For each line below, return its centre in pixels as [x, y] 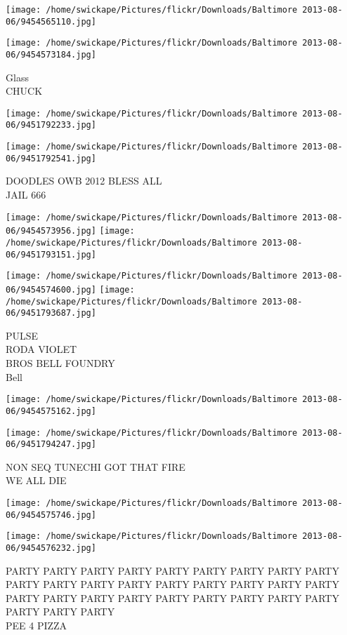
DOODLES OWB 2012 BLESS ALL [84, 181]
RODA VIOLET [41, 349]
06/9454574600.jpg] [51, 289]
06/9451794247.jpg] [51, 444]
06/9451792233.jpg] [51, 125]
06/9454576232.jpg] [51, 548]
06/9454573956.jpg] [51, 231]
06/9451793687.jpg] [51, 313]
